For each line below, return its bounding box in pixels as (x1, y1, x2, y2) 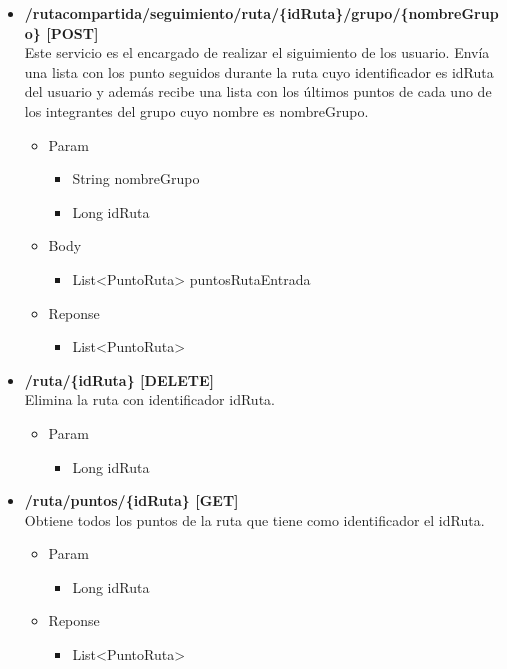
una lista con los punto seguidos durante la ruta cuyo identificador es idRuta (24, 61, 494, 82)
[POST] (46, 22, 99, 43)
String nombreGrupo (72, 168, 200, 189)
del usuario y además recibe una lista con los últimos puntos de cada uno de (24, 81, 492, 102)
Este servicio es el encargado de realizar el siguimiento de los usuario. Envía (24, 42, 490, 63)
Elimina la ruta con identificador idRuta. (24, 389, 275, 410)
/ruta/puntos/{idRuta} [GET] (24, 490, 239, 511)
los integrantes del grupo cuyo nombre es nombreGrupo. (24, 100, 369, 121)
